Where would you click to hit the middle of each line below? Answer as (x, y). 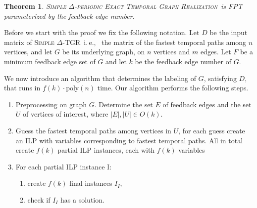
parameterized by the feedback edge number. (69, 16)
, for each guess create (212, 130)
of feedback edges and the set (207, 104)
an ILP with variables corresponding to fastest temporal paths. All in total (129, 140)
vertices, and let (28, 52)
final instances (91, 183)
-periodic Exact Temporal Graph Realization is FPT (158, 6)
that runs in (22, 88)
